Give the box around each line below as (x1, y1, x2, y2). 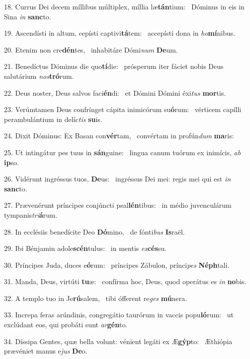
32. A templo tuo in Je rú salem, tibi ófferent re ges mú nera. (4, 293, 187, 303)
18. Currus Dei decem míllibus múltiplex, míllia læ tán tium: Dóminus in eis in (4, 1, 245, 11)
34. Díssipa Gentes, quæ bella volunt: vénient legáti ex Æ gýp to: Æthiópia (4, 336, 233, 346)
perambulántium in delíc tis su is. (4, 114, 102, 124)
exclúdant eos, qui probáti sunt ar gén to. (4, 319, 128, 330)
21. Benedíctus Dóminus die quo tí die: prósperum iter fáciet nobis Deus (4, 61, 224, 71)
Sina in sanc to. (4, 11, 51, 21)
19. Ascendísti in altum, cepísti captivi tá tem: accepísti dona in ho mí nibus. (4, 28, 236, 38)
